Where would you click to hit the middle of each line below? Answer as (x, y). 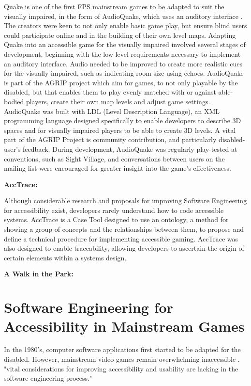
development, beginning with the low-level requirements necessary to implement (122, 54)
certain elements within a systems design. (65, 257)
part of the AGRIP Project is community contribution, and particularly (110, 139)
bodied (14, 101)
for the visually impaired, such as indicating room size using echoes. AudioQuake (124, 73)
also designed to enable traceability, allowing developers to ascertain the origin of (124, 248)
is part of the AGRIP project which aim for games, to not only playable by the (121, 82)
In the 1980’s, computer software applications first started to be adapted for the (122, 349)
